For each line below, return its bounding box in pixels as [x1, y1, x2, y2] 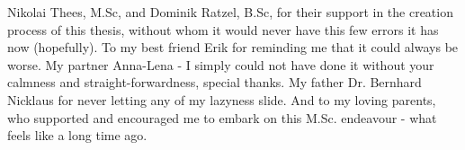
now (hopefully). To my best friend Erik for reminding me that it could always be [7, 38, 459, 57]
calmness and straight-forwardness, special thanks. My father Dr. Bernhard [7, 73, 422, 92]
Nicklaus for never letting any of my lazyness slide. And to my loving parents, [7, 90, 436, 109]
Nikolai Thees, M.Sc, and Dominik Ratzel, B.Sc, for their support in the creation [7, 3, 453, 21]
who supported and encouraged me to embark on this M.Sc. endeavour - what [7, 108, 437, 127]
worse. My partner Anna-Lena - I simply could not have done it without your [7, 55, 434, 74]
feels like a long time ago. [7, 126, 148, 145]
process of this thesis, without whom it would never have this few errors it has [7, 20, 439, 39]
